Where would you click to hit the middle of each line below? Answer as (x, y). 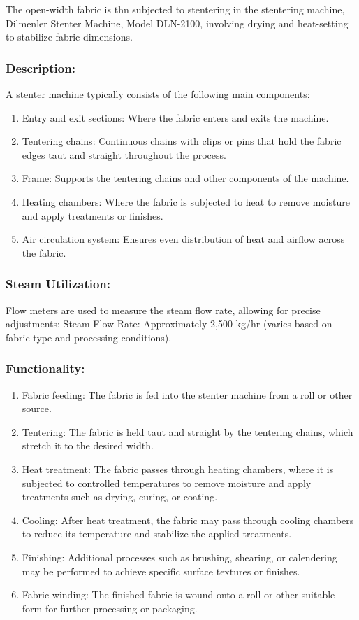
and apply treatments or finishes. (93, 215)
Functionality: (45, 368)
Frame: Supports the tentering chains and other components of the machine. (185, 178)
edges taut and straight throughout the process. (124, 154)
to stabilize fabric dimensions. (69, 37)
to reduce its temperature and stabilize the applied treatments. (157, 534)
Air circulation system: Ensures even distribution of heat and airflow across (183, 239)
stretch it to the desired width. (88, 445)
